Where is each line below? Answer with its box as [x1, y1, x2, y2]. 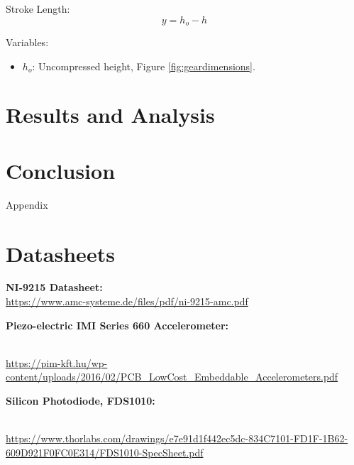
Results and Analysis [6, 100, 215, 129]
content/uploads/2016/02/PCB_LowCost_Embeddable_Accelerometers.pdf [6, 369, 338, 384]
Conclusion [6, 155, 116, 185]
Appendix [6, 197, 48, 212]
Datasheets [6, 239, 115, 268]
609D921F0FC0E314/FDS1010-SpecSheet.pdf [6, 444, 204, 459]
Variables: [6, 35, 49, 50]
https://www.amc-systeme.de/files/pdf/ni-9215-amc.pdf [6, 294, 248, 309]
